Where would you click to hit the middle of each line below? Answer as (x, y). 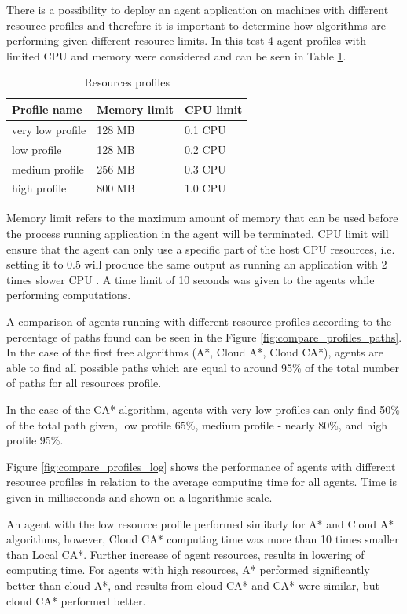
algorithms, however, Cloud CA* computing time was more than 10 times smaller (203, 539)
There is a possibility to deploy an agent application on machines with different (198, 9)
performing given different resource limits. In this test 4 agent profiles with (186, 40)
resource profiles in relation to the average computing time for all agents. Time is (202, 482)
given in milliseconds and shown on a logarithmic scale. (139, 497)
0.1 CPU (205, 129)
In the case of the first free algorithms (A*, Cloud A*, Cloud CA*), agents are (195, 352)
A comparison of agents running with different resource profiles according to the (199, 321)
